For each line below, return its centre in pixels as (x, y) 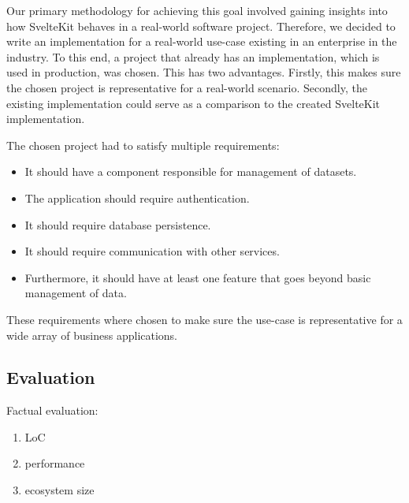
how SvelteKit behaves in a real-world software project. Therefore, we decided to (201, 26)
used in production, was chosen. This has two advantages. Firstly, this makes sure (204, 72)
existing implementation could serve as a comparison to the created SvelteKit (193, 103)
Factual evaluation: (52, 410)
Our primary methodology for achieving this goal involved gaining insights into (197, 10)
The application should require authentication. (137, 197)
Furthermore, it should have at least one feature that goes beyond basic (198, 277)
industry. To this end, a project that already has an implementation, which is (193, 56)
